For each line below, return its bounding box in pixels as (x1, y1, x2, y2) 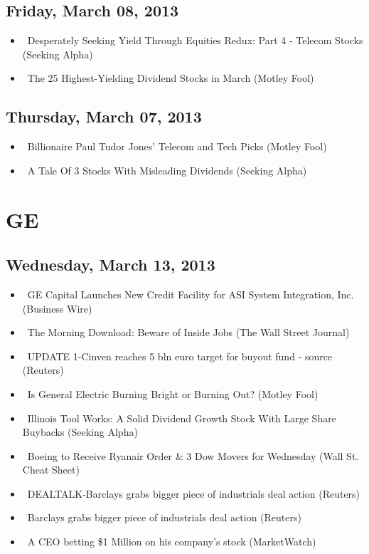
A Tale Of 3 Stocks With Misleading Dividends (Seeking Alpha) (27, 162, 307, 177)
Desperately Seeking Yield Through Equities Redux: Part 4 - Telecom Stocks (27, 33, 363, 48)
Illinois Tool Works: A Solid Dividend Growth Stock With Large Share (27, 410, 336, 425)
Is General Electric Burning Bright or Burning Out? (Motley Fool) (27, 386, 319, 401)
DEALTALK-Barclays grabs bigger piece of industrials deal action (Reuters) (27, 486, 360, 501)
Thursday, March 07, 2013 (6, 105, 202, 127)
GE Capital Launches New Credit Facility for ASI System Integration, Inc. (27, 286, 354, 301)
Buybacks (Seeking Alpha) (22, 424, 138, 439)
